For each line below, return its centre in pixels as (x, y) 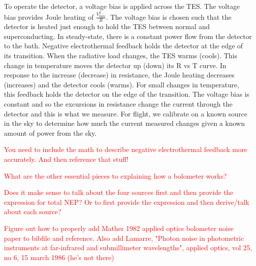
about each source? (33, 211)
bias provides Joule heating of (49, 17)
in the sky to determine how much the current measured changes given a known (125, 123)
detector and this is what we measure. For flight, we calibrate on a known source (126, 113)
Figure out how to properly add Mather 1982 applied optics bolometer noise (119, 228)
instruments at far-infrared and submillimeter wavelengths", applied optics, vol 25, (128, 247)
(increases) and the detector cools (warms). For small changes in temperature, (122, 84)
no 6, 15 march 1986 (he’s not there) (59, 257)
